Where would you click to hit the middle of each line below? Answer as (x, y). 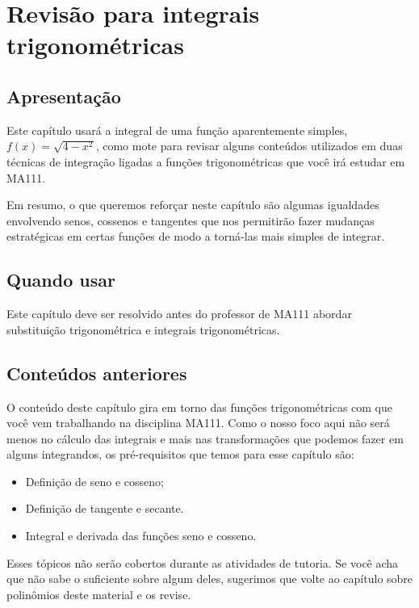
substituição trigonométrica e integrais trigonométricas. (143, 329)
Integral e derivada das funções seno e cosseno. (141, 536)
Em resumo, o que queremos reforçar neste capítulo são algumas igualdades (193, 205)
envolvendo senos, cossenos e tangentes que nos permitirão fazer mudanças (191, 220)
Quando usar (61, 280)
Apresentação (64, 96)
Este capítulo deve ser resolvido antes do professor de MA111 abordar (179, 314)
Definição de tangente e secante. (105, 508)
